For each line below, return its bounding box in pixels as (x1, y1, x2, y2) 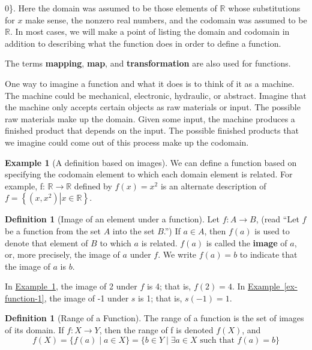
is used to (254, 224, 290, 237)
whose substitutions (228, 2, 301, 14)
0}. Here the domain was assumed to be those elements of (5, 2, 217, 14)
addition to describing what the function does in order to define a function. (5, 37, 281, 49)
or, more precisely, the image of (5, 248, 120, 261)
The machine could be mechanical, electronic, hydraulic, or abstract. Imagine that (5, 89, 307, 101)
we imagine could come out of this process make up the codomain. (5, 135, 249, 148)
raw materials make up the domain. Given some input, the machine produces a (5, 112, 295, 125)
